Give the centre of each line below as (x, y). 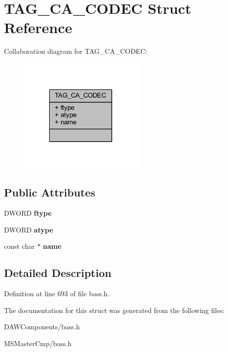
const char (19, 246)
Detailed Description (58, 273)
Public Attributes (50, 192)
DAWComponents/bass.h (42, 327)
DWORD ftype (28, 213)
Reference (38, 27)
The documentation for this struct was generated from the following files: (114, 310)
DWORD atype (29, 229)
